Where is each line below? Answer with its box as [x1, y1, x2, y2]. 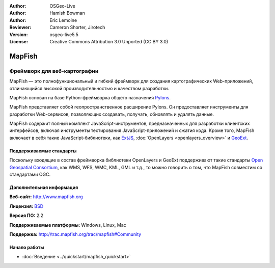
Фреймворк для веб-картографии [9, 67, 99, 74]
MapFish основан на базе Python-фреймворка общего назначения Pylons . [9, 94, 171, 100]
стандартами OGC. [9, 171, 51, 178]
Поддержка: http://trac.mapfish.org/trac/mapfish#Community [9, 231, 142, 237]
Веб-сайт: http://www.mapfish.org [9, 194, 84, 200]
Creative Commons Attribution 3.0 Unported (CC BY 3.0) [49, 38, 169, 44]
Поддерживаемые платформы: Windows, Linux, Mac [9, 222, 127, 228]
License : [9, 38, 28, 44]
